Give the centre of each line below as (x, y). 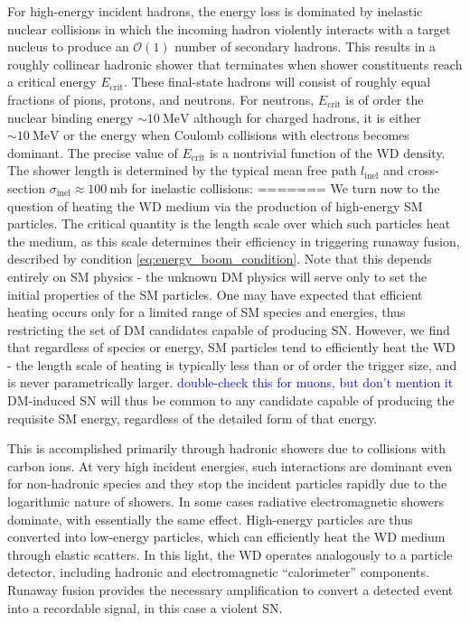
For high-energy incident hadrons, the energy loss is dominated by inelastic (215, 11)
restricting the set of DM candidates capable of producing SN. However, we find (229, 329)
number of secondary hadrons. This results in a (305, 46)
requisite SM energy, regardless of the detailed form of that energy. (193, 418)
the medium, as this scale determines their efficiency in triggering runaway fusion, (234, 241)
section (27, 187)
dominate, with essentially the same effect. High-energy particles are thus (210, 519)
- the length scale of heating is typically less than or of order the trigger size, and (232, 364)
